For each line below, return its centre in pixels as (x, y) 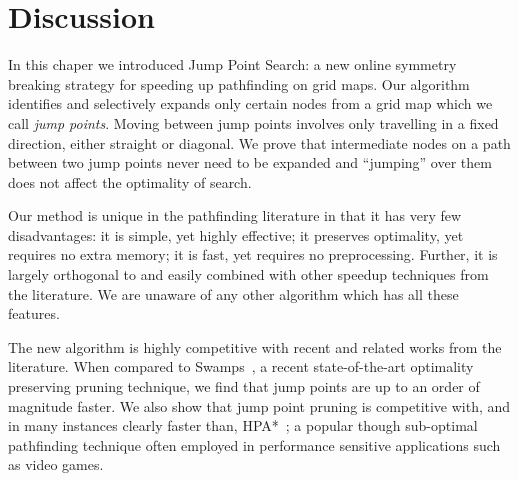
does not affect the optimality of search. (130, 181)
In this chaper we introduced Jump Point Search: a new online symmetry (232, 64)
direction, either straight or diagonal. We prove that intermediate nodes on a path (259, 142)
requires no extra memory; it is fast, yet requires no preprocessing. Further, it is (253, 254)
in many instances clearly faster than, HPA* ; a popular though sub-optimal (243, 425)
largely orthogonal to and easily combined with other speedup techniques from (248, 274)
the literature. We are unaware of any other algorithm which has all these (233, 293)
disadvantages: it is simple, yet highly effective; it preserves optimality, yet (236, 234)
